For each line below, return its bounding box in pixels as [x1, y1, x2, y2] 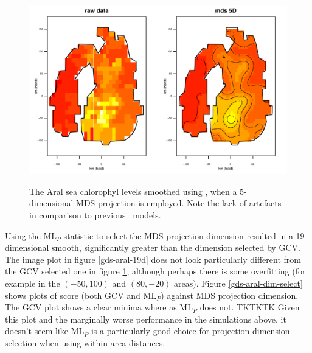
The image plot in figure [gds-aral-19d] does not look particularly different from [5, 253, 301, 265]
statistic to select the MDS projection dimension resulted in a [63, 229, 293, 242]
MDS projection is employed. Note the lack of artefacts [76, 197, 282, 209]
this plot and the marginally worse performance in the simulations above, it [5, 312, 286, 325]
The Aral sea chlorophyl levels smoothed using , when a [29, 184, 237, 197]
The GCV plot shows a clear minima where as [5, 301, 177, 313]
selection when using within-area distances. [5, 336, 165, 349]
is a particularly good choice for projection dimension [91, 324, 290, 337]
